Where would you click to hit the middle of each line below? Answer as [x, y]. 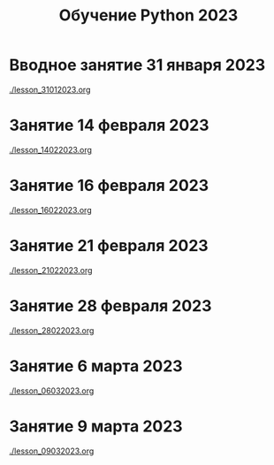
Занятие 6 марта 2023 [96, 366]
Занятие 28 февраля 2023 [110, 305]
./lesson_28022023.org [52, 330]
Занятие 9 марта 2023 [96, 426]
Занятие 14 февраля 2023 [109, 126]
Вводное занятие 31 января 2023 [137, 65]
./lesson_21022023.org [51, 270]
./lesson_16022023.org [50, 210]
